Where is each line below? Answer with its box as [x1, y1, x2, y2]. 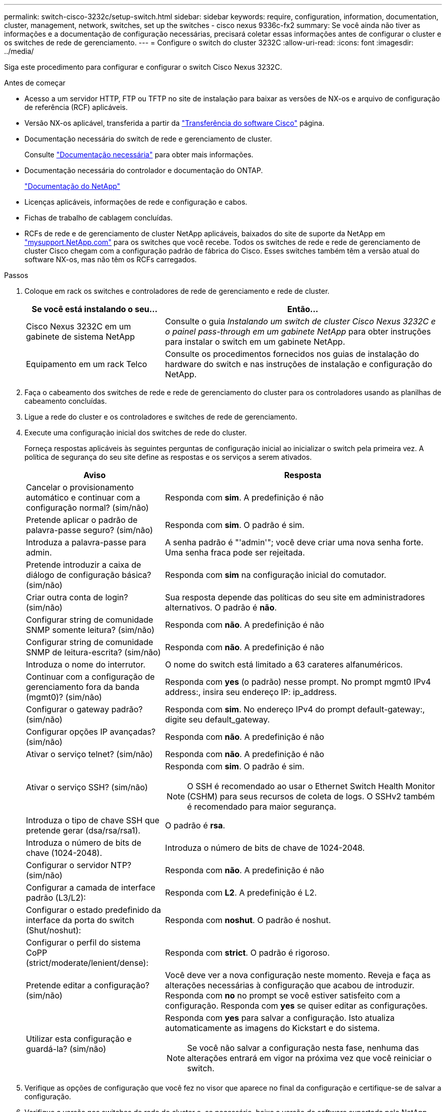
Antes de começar [4, 78, 66, 87]
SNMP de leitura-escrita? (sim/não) [26, 647, 161, 657]
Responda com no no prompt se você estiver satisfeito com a [165, 990, 401, 1000]
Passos [4, 271, 29, 280]
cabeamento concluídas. [24, 397, 107, 405]
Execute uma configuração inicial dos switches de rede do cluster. [24, 428, 247, 437]
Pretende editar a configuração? [26, 980, 150, 990]
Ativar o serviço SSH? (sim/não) [26, 782, 148, 792]
